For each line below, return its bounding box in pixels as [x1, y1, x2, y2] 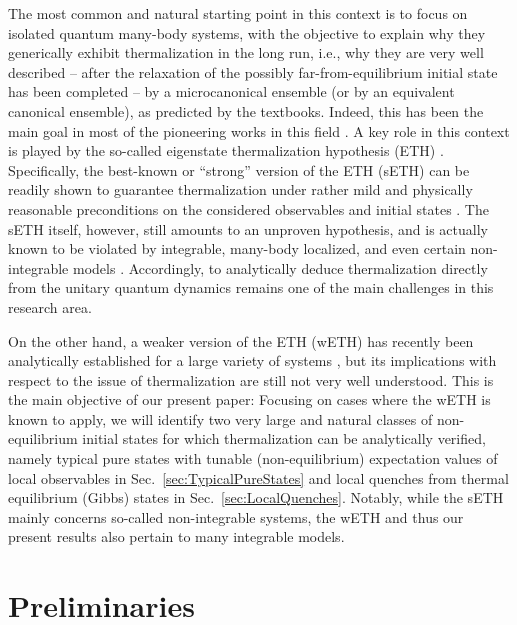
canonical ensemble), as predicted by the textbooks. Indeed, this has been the [8, 100, 484, 121]
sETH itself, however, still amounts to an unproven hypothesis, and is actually [8, 218, 488, 239]
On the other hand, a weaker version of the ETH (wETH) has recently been [8, 330, 474, 351]
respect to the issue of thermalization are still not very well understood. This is [8, 369, 494, 390]
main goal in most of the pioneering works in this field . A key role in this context [8, 120, 510, 141]
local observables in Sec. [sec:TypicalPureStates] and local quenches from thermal [8, 467, 509, 488]
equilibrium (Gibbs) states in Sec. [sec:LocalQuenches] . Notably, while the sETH [8, 487, 504, 508]
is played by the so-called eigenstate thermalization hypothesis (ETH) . [8, 140, 444, 161]
